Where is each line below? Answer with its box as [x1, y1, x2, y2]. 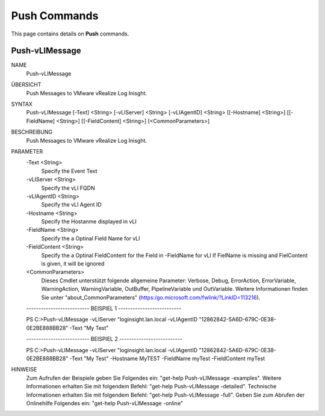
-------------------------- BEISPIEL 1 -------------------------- [26, 305, 182, 312]
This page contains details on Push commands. [11, 30, 129, 37]
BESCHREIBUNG [11, 128, 52, 135]
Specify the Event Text [41, 167, 97, 175]
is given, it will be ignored [41, 260, 105, 267]
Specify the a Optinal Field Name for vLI [41, 235, 141, 242]
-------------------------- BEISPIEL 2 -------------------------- [26, 335, 183, 343]
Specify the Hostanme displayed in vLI [41, 218, 137, 225]
